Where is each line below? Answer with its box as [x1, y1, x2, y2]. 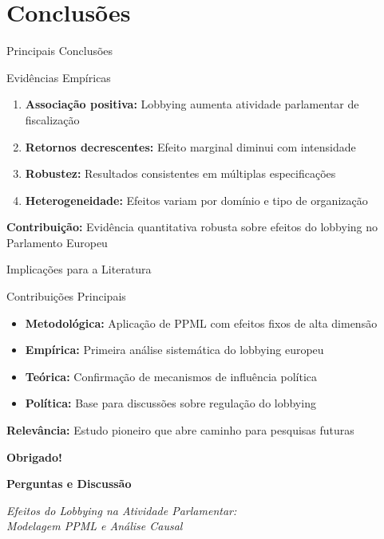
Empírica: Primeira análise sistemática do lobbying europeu [25, 341, 324, 358]
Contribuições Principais [6, 288, 126, 305]
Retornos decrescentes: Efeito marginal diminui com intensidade [25, 138, 356, 155]
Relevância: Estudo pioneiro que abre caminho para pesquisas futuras [6, 422, 354, 439]
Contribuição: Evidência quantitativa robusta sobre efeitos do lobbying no [6, 218, 378, 235]
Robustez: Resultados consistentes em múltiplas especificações [25, 165, 336, 182]
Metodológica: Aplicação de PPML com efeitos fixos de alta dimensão [25, 314, 378, 331]
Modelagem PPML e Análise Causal [6, 517, 183, 534]
